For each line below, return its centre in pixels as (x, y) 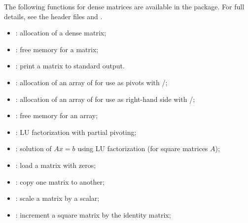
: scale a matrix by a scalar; (57, 198)
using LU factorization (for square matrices (143, 148)
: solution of (34, 148)
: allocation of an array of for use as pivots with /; (91, 82)
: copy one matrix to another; (60, 181)
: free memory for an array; (57, 115)
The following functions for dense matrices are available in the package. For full (124, 6)
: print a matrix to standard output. (70, 66)
